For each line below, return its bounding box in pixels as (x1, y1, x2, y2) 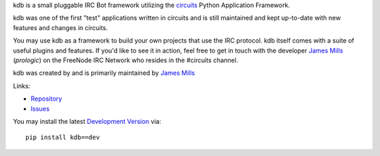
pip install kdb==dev (25, 134, 100, 141)
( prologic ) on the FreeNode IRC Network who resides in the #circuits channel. (13, 56, 239, 64)
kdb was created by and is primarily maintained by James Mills (13, 69, 195, 77)
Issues (30, 104, 50, 113)
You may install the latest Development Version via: (13, 117, 162, 125)
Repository (30, 94, 63, 103)
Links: (13, 81, 31, 90)
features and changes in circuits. (13, 23, 108, 31)
